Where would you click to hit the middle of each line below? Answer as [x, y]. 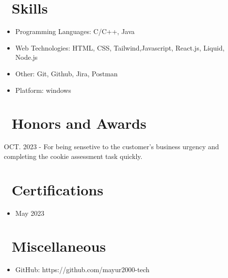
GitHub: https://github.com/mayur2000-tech [82, 269]
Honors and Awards [79, 123]
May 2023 [30, 213]
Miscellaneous [59, 246]
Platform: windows [43, 90]
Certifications [57, 189]
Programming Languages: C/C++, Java [75, 31]
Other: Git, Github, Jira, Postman [66, 73]
